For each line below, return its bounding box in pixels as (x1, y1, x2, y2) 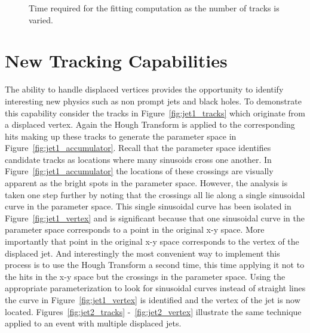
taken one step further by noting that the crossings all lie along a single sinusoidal (5, 188, 305, 201)
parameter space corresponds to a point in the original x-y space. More (5, 223, 265, 236)
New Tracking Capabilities (5, 48, 228, 73)
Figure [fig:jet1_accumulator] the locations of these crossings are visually (5, 165, 274, 177)
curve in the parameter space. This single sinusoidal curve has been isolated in (5, 200, 291, 212)
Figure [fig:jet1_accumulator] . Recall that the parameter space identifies (5, 141, 271, 154)
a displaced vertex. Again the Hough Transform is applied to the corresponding (5, 118, 295, 131)
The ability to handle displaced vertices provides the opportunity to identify (5, 83, 284, 95)
